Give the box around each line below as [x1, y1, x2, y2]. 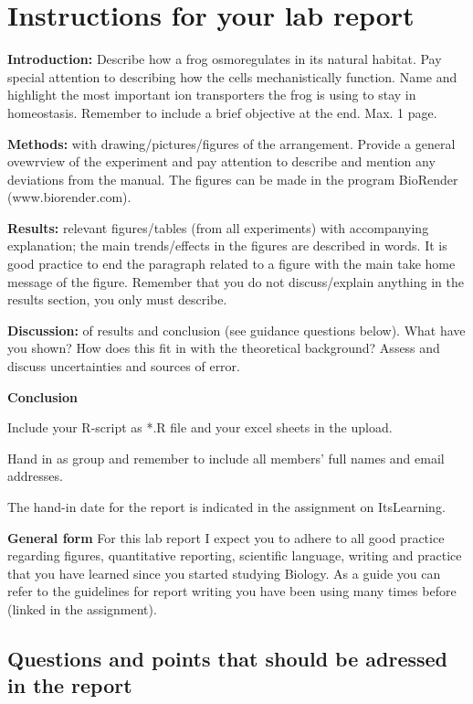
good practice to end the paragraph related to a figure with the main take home [7, 254, 456, 273]
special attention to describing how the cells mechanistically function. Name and [7, 67, 457, 86]
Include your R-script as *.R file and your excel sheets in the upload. [7, 418, 393, 437]
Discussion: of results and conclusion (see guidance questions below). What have [7, 320, 466, 339]
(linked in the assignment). [7, 599, 157, 618]
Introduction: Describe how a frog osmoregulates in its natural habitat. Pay [7, 49, 442, 69]
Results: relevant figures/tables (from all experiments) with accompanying [7, 218, 429, 237]
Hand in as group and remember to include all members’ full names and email [7, 448, 445, 467]
